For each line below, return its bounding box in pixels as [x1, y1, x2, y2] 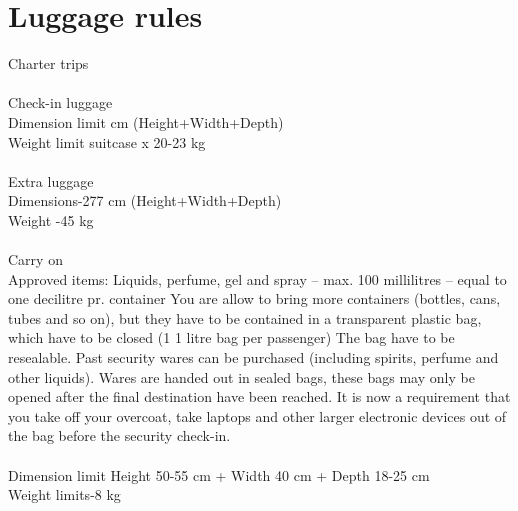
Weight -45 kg [8, 209, 94, 230]
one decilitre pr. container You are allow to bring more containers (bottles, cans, [8, 288, 501, 309]
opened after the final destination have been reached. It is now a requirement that [8, 386, 511, 407]
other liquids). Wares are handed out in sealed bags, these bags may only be [8, 366, 475, 387]
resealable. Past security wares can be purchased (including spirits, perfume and [8, 347, 499, 368]
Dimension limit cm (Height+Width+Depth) [8, 111, 284, 132]
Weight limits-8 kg [8, 484, 121, 505]
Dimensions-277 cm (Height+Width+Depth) [8, 190, 282, 211]
